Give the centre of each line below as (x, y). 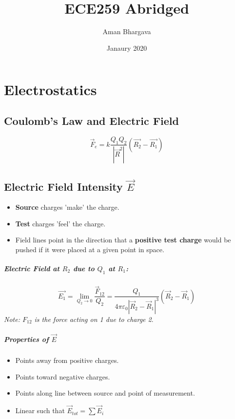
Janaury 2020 (127, 48)
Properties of (26, 339)
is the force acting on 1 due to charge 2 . (94, 319)
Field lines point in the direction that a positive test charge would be (123, 240)
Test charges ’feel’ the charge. (60, 223)
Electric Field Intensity (63, 187)
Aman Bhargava (127, 31)
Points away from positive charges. (67, 360)
